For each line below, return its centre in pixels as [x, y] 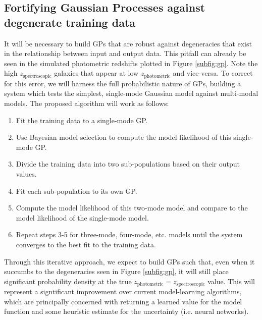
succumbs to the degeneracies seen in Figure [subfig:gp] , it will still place [116, 271]
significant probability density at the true [68, 281]
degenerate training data [70, 22]
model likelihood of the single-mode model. [82, 217]
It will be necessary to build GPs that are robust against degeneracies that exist [128, 43]
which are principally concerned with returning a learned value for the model [123, 301]
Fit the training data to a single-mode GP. [82, 120]
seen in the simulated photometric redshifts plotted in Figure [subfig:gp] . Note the [131, 63]
